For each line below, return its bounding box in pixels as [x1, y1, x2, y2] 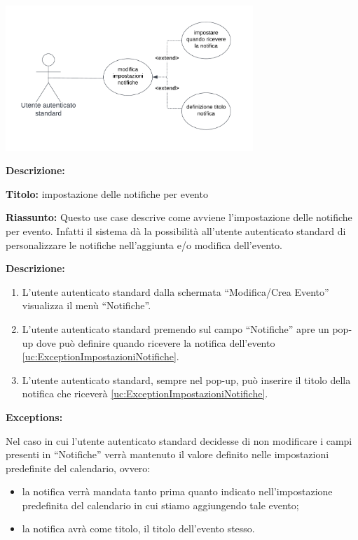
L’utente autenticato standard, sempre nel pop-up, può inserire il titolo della [22, 372, 351, 387]
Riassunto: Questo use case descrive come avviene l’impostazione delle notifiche [6, 210, 352, 225]
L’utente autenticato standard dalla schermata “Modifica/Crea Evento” [22, 284, 329, 299]
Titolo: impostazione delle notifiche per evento [6, 186, 208, 201]
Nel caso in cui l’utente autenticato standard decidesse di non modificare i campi [6, 433, 352, 448]
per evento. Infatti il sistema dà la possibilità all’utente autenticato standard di [6, 223, 346, 238]
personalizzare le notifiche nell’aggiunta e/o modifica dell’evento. [6, 237, 282, 252]
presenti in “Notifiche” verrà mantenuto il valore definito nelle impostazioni [6, 447, 329, 462]
